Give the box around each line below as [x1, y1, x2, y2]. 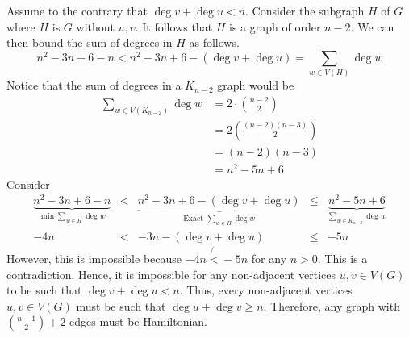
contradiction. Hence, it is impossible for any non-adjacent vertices [6, 265, 336, 282]
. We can [350, 18, 394, 35]
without [76, 18, 115, 35]
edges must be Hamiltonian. [69, 313, 207, 330]
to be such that [6, 282, 82, 298]
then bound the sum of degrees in [6, 34, 173, 51]
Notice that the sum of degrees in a [6, 77, 182, 94]
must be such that [76, 297, 166, 314]
